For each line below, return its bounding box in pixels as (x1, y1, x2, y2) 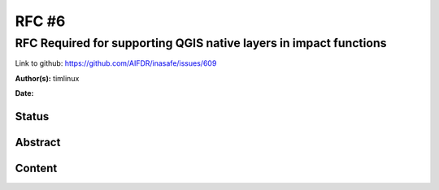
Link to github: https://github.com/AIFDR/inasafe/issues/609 (15, 58, 217, 68)
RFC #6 (15, 12, 66, 30)
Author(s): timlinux (15, 73, 80, 83)
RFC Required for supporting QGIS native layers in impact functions (15, 36, 387, 50)
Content (15, 162, 58, 175)
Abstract (15, 136, 61, 149)
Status (15, 110, 50, 123)
